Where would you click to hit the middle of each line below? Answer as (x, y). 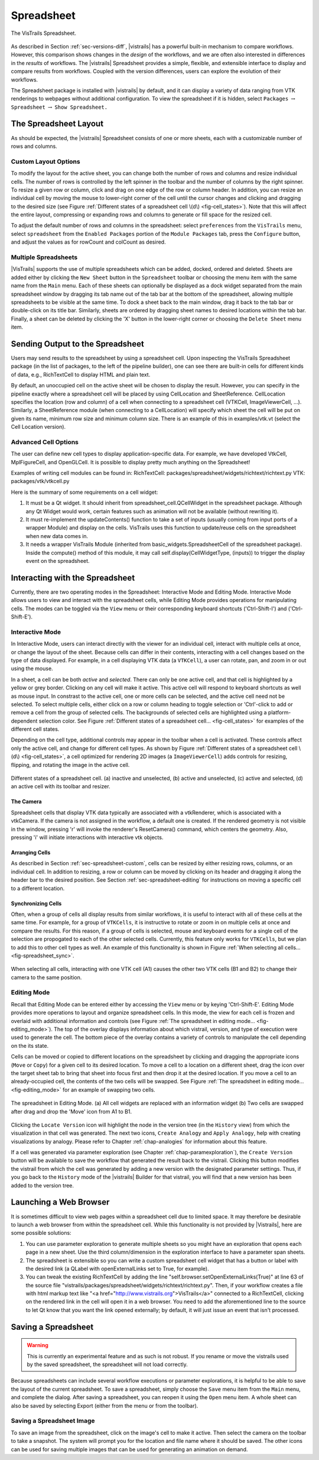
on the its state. (30, 1045)
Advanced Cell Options (45, 442)
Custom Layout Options (45, 161)
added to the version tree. (42, 1185)
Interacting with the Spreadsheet (73, 577)
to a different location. (38, 888)
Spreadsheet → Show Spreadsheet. (59, 107)
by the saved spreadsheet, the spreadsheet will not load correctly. (108, 1364)
